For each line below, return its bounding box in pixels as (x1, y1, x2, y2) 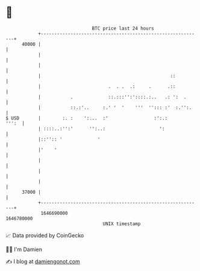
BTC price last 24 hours (92, 25, 154, 31)
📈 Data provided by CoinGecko (5, 232, 84, 239)
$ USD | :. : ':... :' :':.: (5, 115, 168, 121)
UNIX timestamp (102, 220, 141, 227)
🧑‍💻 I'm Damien (5, 246, 43, 253)
